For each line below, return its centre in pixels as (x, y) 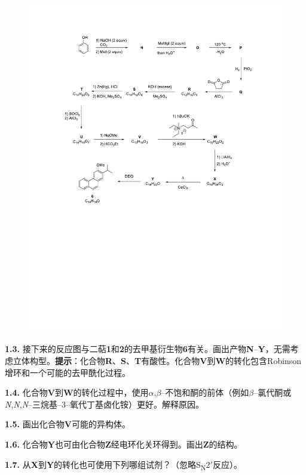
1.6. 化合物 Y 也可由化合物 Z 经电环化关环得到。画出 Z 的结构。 (124, 444)
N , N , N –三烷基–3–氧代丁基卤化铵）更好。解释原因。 (105, 404)
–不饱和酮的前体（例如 (205, 392)
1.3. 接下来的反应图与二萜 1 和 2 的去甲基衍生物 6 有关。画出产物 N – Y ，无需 (148, 349)
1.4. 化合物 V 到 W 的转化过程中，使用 (77, 392)
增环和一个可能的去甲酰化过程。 (68, 372)
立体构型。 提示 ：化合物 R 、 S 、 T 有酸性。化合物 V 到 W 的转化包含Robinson (157, 361)
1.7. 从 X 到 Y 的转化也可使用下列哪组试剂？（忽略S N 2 (108, 465)
